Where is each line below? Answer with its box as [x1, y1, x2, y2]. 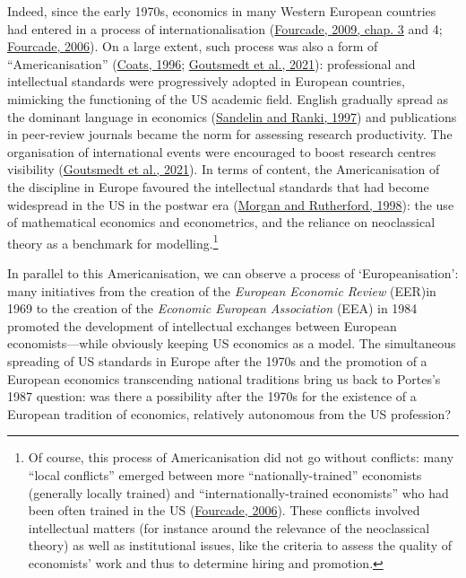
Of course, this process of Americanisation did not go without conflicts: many [28, 448, 454, 467]
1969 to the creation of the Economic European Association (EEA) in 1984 [7, 299, 418, 318]
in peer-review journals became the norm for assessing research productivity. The [7, 125, 453, 144]
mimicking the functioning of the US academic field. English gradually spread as [7, 89, 449, 108]
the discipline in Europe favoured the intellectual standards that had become [7, 177, 429, 196]
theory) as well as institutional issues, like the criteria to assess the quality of [28, 536, 452, 555]
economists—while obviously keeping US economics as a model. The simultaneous [7, 334, 456, 353]
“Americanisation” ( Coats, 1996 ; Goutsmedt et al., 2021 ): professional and [7, 54, 416, 73]
